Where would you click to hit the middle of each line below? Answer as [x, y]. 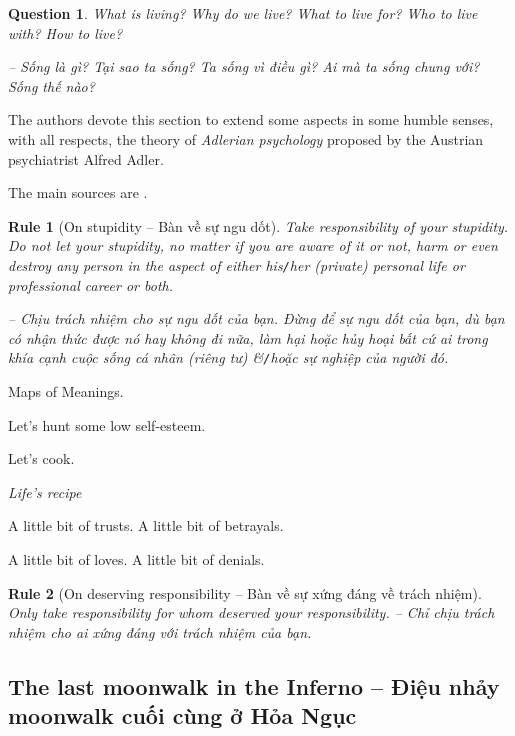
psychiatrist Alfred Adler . [86, 158]
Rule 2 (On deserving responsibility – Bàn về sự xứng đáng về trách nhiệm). [245, 592]
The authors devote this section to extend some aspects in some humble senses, [251, 119]
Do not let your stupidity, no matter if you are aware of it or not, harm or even [253, 245]
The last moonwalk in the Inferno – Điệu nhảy [254, 685]
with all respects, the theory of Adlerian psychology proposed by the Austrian [246, 138]
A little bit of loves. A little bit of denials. [136, 559]
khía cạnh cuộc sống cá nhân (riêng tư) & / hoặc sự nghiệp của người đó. [228, 357]
